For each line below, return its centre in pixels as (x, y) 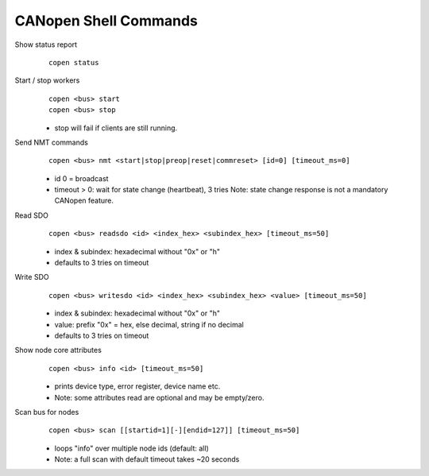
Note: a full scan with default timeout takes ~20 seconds (147, 459)
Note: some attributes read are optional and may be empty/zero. (159, 397)
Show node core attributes (58, 350)
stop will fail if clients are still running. (116, 128)
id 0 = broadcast (81, 178)
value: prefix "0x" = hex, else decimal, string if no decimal (149, 324)
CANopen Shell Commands (106, 21)
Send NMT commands (52, 142)
